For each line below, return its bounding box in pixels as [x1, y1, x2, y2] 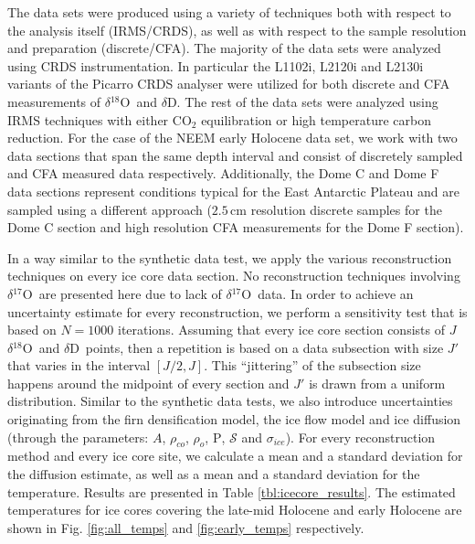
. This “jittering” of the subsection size [204, 356, 421, 375]
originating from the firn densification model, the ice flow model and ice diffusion [7, 410, 461, 429]
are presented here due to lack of [38, 283, 222, 303]
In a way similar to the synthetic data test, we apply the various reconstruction [7, 248, 452, 267]
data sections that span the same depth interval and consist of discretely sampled [7, 145, 463, 165]
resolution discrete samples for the [250, 199, 442, 219]
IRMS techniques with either [7, 110, 169, 129]
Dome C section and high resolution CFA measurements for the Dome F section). [7, 218, 464, 237]
